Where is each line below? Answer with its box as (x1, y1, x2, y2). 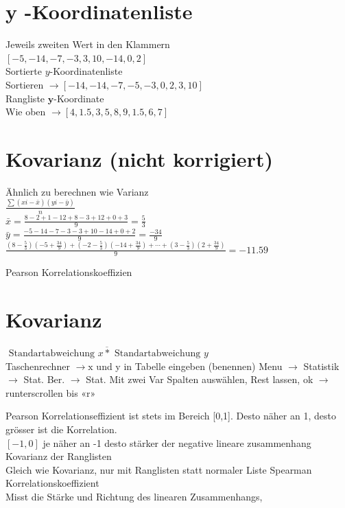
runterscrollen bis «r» (5, 385, 96, 400)
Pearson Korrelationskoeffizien (5, 265, 132, 279)
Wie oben (5, 104, 46, 119)
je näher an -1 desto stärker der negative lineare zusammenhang (43, 435, 311, 450)
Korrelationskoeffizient (5, 476, 99, 490)
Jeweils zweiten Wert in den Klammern (5, 37, 170, 51)
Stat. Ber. (23, 372, 65, 386)
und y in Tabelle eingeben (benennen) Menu (96, 358, 283, 373)
